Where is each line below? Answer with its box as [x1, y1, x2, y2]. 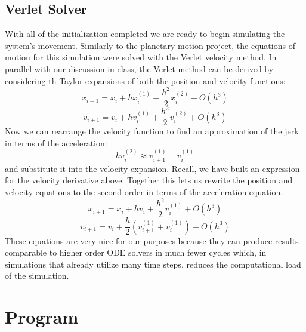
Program [5, 305, 79, 329]
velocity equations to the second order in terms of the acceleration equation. [5, 185, 283, 198]
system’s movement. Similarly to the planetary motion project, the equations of [5, 39, 295, 51]
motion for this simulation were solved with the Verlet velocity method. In [5, 51, 277, 63]
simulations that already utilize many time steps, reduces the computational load [5, 257, 301, 270]
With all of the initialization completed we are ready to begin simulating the [5, 27, 285, 40]
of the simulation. [5, 269, 69, 282]
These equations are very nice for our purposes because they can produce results [5, 234, 299, 247]
